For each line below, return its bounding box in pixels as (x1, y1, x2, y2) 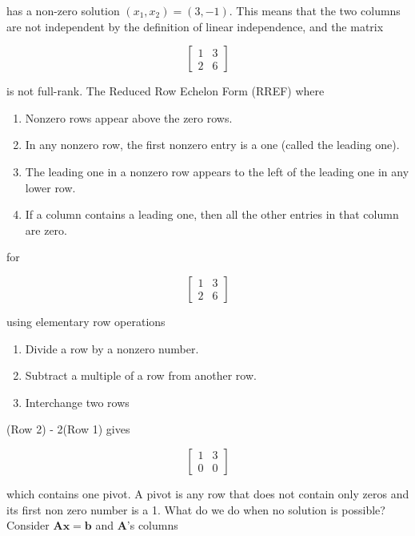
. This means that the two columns (229, 2, 401, 18)
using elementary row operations (6, 312, 166, 329)
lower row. (25, 179, 76, 195)
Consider (6, 517, 50, 534)
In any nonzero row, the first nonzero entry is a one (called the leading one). (25, 136, 400, 153)
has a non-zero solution (6, 2, 120, 18)
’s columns (126, 517, 178, 534)
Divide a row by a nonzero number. (25, 340, 199, 357)
